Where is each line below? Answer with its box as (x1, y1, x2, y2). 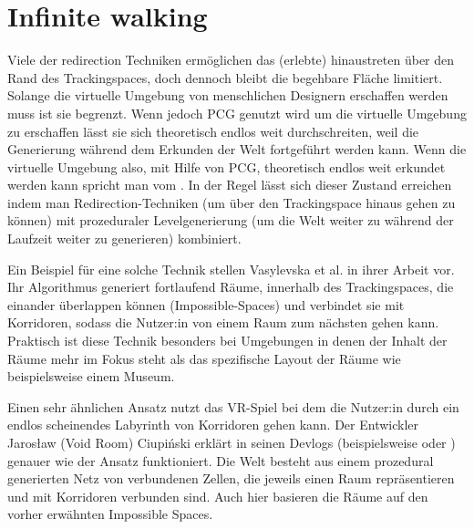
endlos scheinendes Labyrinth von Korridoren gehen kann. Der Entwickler (7, 415, 419, 434)
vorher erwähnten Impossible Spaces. (7, 504, 213, 524)
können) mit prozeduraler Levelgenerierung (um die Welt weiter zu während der (7, 211, 454, 230)
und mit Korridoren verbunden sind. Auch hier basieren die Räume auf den (7, 486, 428, 505)
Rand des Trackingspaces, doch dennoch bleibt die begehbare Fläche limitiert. (7, 67, 443, 87)
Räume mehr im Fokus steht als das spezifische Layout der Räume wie (7, 348, 401, 368)
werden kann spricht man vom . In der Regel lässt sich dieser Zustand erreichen (7, 175, 452, 194)
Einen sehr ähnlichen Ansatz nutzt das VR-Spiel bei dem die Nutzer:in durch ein (7, 397, 459, 416)
